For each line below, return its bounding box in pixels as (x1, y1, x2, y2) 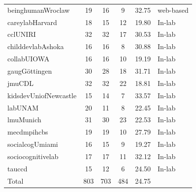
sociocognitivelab (7, 151, 59, 161)
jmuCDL (7, 78, 33, 88)
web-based (158, 4, 189, 15)
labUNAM (7, 102, 39, 112)
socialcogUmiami (7, 139, 58, 149)
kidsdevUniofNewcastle (7, 90, 77, 100)
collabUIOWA (7, 54, 50, 64)
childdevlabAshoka (7, 41, 64, 52)
